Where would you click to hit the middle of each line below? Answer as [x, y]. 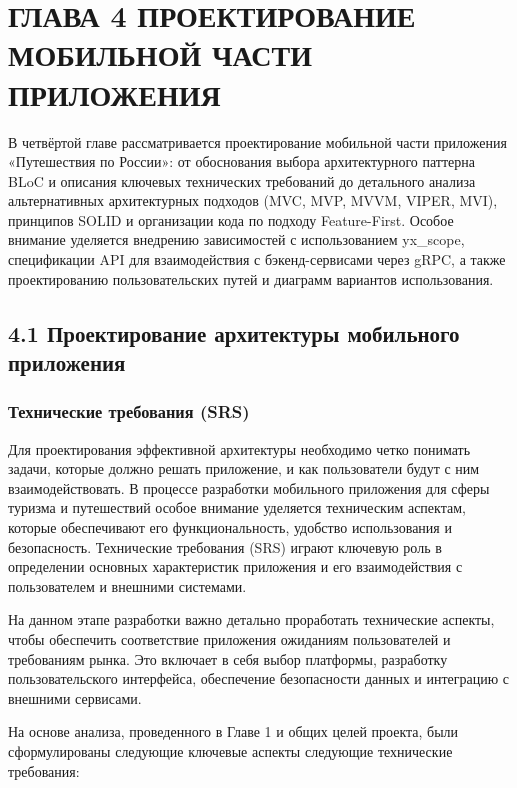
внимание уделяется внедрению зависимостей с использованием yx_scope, [236, 239]
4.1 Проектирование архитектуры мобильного [234, 332]
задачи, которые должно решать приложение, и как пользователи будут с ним [244, 468]
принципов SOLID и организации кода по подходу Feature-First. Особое [231, 219]
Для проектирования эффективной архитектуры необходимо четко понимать [239, 448]
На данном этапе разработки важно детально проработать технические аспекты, [251, 619]
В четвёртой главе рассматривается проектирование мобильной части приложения [257, 141]
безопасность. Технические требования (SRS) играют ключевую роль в [225, 546]
